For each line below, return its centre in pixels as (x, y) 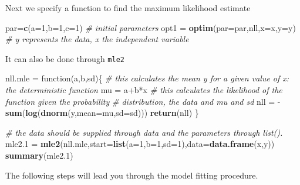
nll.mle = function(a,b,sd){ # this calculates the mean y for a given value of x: (147, 78)
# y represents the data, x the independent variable (97, 39)
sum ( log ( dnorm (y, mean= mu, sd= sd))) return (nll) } (102, 113)
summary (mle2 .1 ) (39, 155)
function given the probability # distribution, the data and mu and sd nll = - (143, 101)
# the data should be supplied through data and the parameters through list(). (144, 132)
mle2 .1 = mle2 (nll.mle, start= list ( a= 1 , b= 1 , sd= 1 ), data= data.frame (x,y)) (140, 144)
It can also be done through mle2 (65, 58)
